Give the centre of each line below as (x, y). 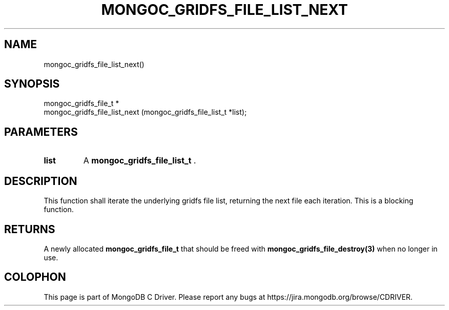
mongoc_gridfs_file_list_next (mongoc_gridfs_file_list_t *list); (145, 112)
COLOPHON (35, 277)
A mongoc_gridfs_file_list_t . (140, 161)
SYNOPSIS (32, 84)
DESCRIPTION (41, 181)
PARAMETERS (41, 132)
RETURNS (30, 229)
